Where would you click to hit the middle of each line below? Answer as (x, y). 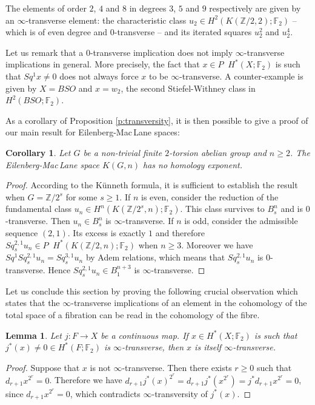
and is (292, 209)
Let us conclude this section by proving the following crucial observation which (152, 291)
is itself (208, 347)
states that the (33, 303)
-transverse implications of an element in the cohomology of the (189, 303)
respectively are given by (255, 8)
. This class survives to (222, 209)
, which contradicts (105, 393)
